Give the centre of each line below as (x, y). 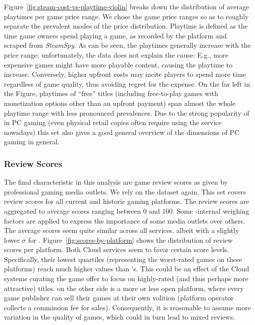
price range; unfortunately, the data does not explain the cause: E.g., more (116, 54)
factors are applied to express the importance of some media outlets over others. (125, 220)
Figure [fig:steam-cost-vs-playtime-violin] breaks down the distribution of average (127, 6)
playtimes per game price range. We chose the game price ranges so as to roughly (126, 16)
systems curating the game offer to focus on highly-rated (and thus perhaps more (126, 278)
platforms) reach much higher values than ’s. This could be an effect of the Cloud (127, 269)
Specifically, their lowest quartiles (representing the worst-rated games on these (123, 259)
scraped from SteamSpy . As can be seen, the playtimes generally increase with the (127, 45)
